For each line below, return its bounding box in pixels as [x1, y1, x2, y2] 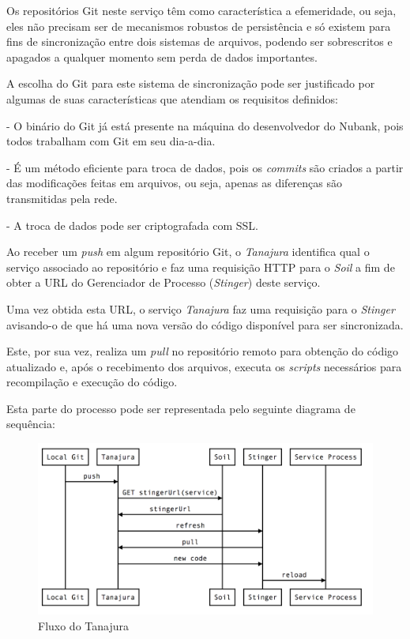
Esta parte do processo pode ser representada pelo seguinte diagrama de [6, 400, 355, 416]
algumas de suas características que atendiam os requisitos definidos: [6, 90, 338, 107]
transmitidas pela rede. [6, 190, 118, 206]
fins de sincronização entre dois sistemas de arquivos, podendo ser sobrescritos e [6, 33, 393, 50]
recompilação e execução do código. [6, 374, 178, 390]
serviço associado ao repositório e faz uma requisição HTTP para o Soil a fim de [6, 258, 395, 275]
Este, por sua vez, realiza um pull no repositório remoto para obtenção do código [6, 343, 399, 359]
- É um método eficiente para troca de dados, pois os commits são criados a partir [6, 159, 404, 175]
